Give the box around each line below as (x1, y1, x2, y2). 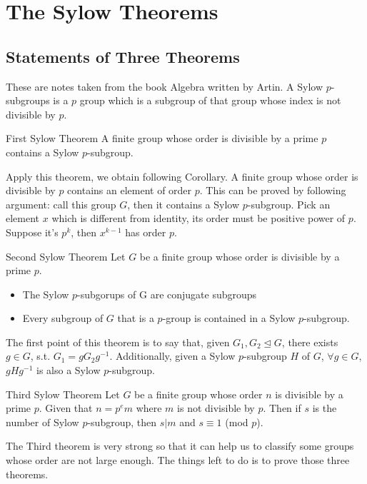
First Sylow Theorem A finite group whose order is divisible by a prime (6, 131, 318, 146)
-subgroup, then (87, 414, 157, 429)
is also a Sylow (36, 363, 101, 378)
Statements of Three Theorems (6, 45, 240, 67)
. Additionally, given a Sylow (109, 348, 236, 363)
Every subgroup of (22, 311, 104, 326)
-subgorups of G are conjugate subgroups (77, 286, 257, 301)
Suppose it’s (6, 224, 59, 239)
